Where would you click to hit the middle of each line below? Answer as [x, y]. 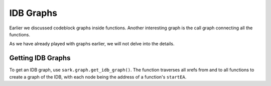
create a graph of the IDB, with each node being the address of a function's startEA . [98, 77]
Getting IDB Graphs [40, 58]
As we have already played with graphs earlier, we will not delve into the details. [92, 44]
